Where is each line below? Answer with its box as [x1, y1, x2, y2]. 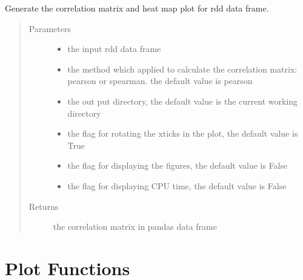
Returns [28, 200, 59, 212]
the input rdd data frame [67, 42, 161, 55]
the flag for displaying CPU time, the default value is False [67, 179, 287, 192]
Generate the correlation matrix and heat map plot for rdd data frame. [5, 2, 269, 14]
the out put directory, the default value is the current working [67, 94, 298, 107]
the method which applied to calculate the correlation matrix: [67, 62, 298, 75]
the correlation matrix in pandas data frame [53, 220, 217, 233]
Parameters [28, 22, 71, 34]
